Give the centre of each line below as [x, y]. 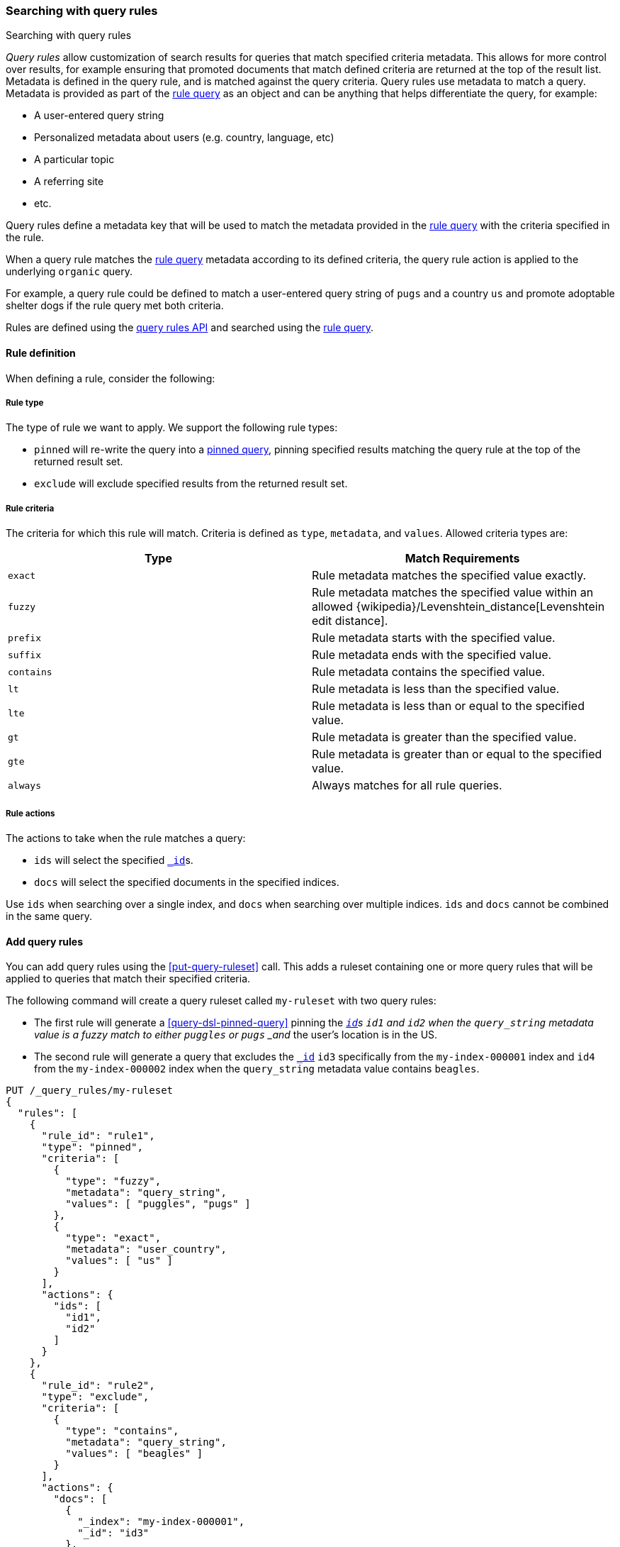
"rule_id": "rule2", [98, 1386]
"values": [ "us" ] [119, 1261]
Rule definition [41, 353]
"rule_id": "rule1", [98, 1136]
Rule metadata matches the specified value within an [453, 593]
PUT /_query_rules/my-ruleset [90, 1091]
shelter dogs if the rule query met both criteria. [115, 306]
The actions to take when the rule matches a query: [126, 838]
